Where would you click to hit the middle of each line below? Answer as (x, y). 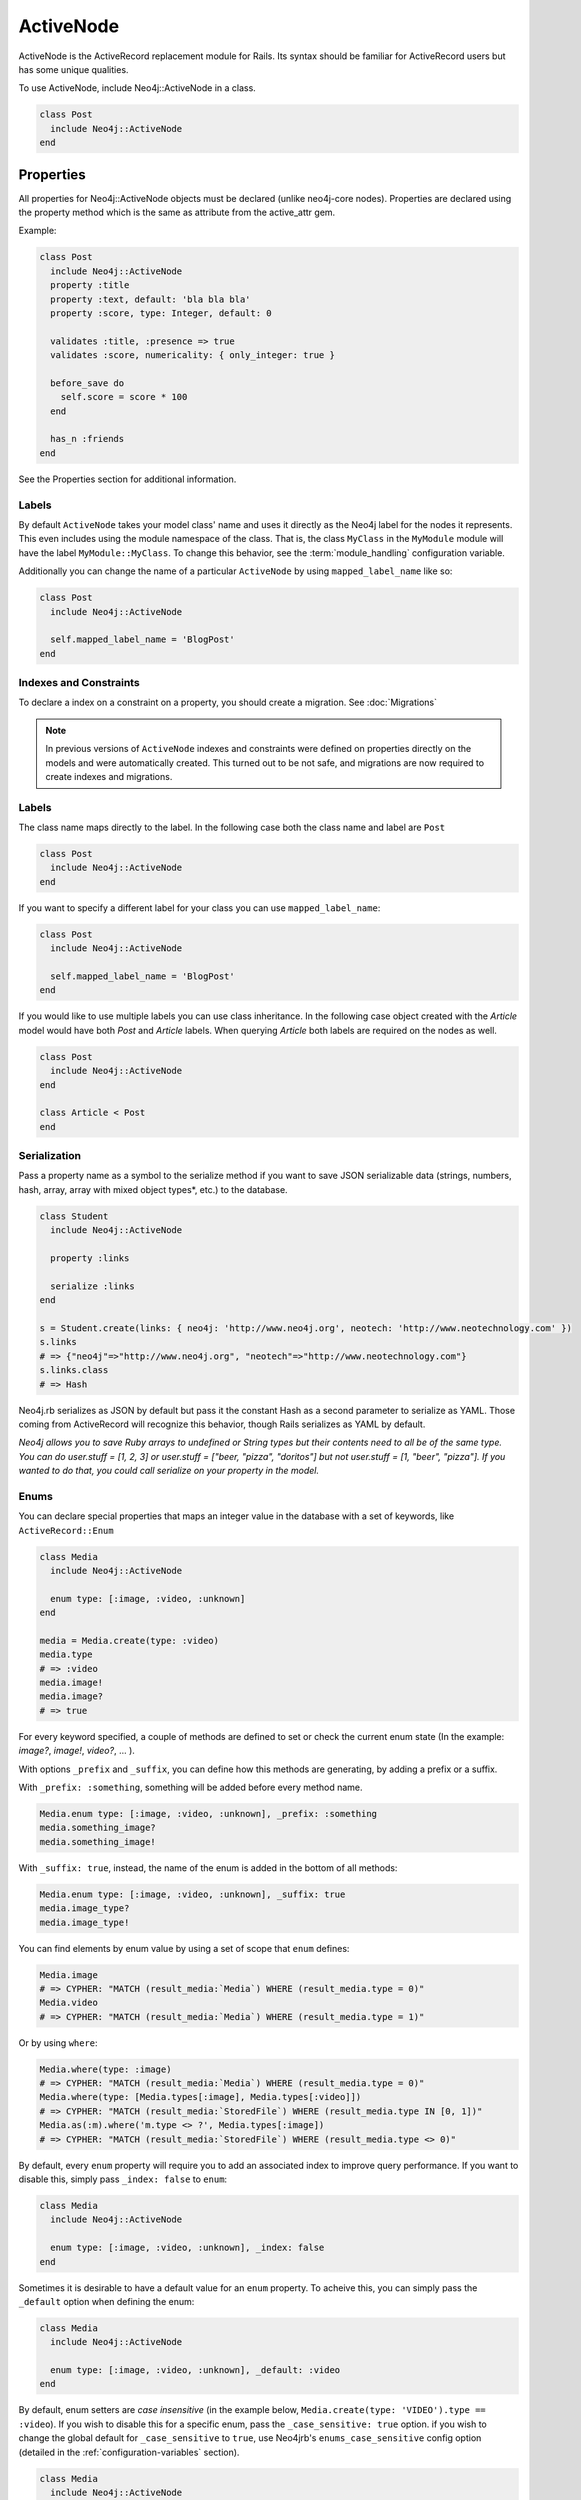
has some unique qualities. (73, 69)
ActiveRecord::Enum (66, 1530)
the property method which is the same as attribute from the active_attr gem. (177, 212)
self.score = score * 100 (124, 397)
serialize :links (92, 1286)
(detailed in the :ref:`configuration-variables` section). (129, 2452)
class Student (74, 1216)
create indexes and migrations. (109, 776)
